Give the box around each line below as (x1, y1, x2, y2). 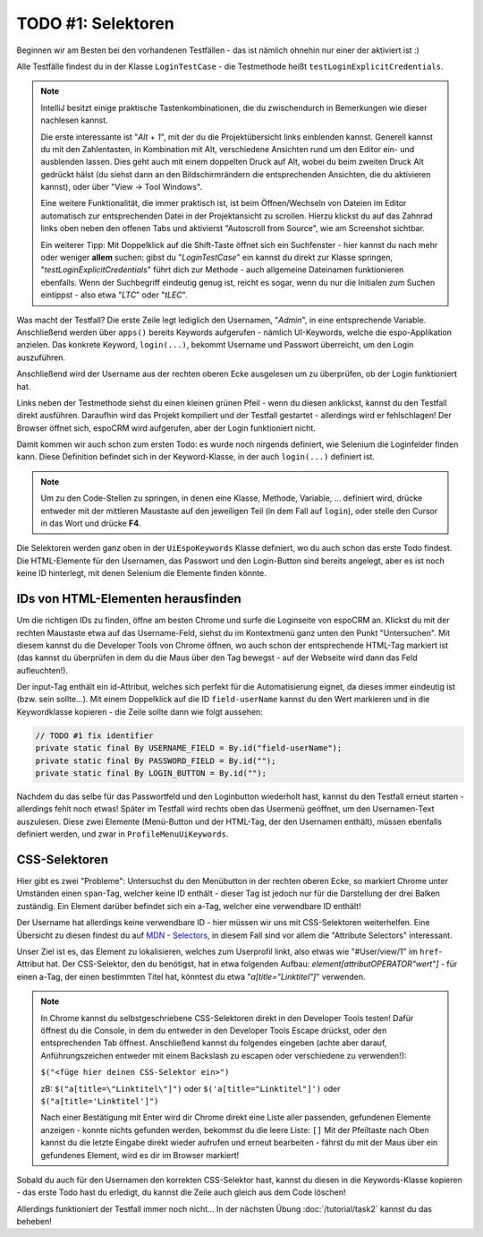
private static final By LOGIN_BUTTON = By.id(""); (35, 769, 267, 778)
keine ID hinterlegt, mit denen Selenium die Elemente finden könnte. (16, 568, 267, 579)
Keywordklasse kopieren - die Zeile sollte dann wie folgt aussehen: (16, 706, 263, 717)
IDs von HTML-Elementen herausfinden (16, 591, 241, 606)
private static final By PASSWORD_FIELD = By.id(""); (35, 755, 276, 766)
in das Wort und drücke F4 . (40, 518, 142, 528)
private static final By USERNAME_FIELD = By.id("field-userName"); (35, 743, 343, 753)
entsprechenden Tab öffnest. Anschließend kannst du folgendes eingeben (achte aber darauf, (40, 1037, 387, 1048)
